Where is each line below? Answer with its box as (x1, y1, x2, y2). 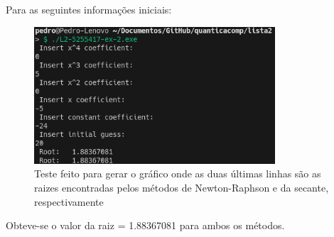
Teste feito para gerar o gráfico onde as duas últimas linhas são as (34, 166, 321, 181)
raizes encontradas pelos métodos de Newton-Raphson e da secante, (34, 180, 329, 195)
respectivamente (34, 194, 104, 209)
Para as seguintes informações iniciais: (6, 2, 172, 16)
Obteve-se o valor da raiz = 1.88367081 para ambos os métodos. (6, 218, 285, 233)
